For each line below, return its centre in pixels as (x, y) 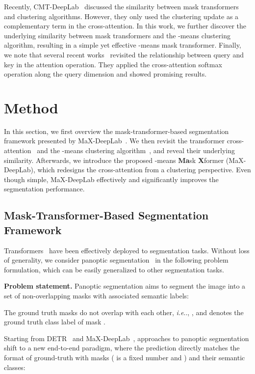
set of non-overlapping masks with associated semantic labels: (96, 295)
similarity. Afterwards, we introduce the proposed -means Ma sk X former (114, 160)
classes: (15, 367)
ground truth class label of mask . (55, 322)
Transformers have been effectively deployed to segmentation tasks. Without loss (127, 250)
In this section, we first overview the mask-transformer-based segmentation (116, 131)
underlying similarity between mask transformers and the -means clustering (117, 35)
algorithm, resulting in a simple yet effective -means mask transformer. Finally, (123, 45)
